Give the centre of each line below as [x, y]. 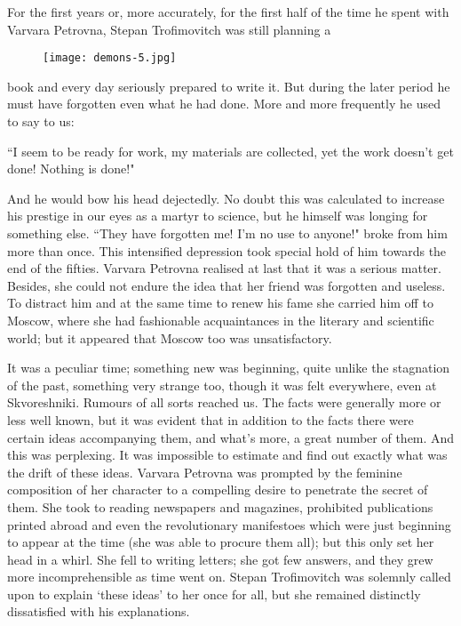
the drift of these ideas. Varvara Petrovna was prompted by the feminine [205, 472]
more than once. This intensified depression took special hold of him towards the [227, 250]
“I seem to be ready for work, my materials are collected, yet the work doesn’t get [230, 151]
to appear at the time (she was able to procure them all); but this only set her [221, 542]
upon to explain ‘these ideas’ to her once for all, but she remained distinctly [214, 594]
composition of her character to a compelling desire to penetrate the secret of [218, 490]
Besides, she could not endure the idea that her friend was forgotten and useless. [227, 285]
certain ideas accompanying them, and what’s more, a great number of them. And [231, 437]
